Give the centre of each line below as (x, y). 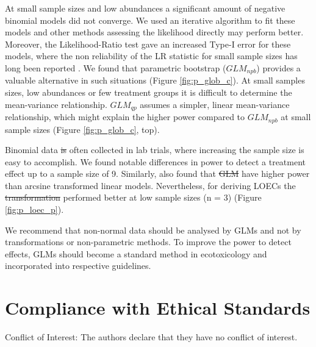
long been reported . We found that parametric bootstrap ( (116, 67)
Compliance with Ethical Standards (158, 308)
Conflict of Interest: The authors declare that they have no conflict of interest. (151, 337)
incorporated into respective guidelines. (78, 266)
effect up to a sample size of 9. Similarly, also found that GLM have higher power (157, 173)
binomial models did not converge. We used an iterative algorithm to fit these (150, 20)
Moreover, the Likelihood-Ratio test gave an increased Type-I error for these (148, 44)
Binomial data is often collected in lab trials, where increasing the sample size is (155, 150)
